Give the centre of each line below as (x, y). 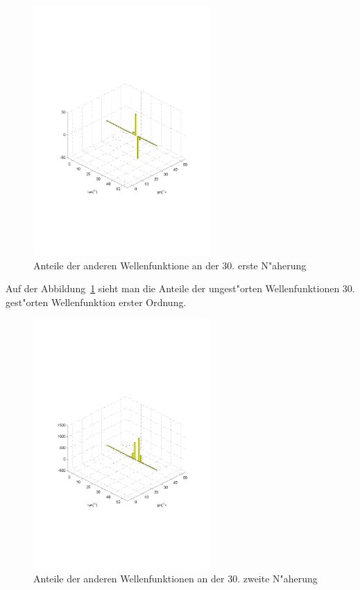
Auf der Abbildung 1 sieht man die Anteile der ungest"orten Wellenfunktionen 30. (180, 288)
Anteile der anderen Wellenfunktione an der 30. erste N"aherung (170, 265)
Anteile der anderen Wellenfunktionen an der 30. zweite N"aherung (175, 578)
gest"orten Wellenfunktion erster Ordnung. (96, 302)
